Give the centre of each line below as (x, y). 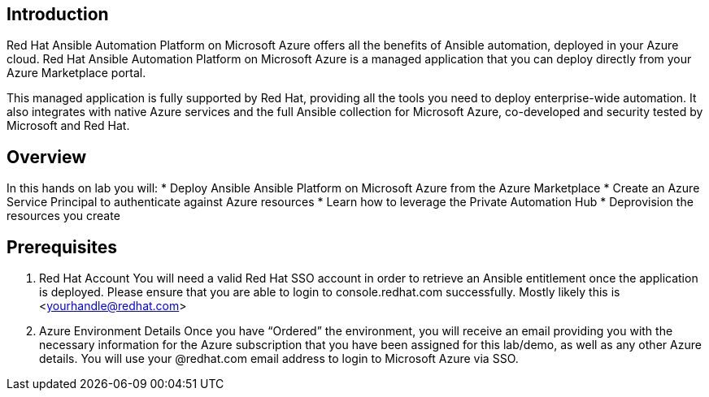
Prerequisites (62, 247)
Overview (47, 157)
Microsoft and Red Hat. (68, 126)
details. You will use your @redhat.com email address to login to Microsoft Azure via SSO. (279, 359)
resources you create (63, 216)
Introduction (58, 14)
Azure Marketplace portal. (76, 73)
